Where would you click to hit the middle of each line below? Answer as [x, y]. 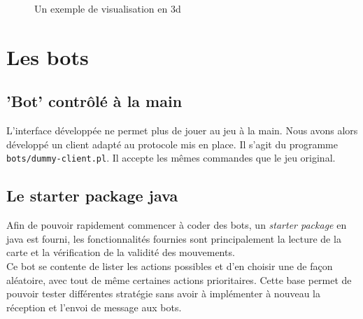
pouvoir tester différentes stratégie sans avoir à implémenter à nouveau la [163, 293]
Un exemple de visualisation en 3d [108, 8]
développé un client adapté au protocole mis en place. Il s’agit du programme [172, 144]
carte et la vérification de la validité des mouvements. [121, 252]
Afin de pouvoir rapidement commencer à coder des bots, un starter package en [177, 225]
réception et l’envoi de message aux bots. [94, 307]
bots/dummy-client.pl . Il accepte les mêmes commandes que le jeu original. [171, 158]
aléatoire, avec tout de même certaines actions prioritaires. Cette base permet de [179, 279]
